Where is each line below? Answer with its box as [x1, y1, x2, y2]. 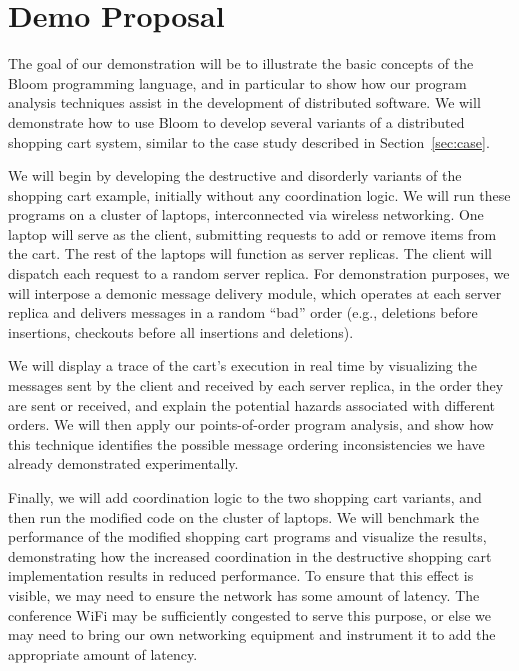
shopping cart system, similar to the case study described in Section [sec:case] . [8, 131, 490, 152]
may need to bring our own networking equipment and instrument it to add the [8, 624, 496, 645]
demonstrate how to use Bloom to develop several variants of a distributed [8, 111, 465, 132]
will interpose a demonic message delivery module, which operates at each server [8, 282, 502, 303]
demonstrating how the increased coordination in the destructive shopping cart [8, 545, 492, 566]
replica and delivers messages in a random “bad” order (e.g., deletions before [8, 302, 478, 323]
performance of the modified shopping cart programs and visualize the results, [8, 526, 487, 547]
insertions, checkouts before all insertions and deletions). [8, 321, 354, 342]
